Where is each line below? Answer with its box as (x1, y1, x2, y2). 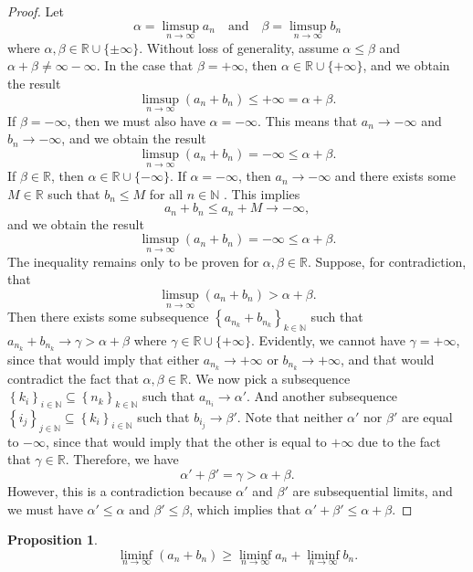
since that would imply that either (7, 349, 200, 368)
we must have (7, 499, 83, 518)
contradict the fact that (7, 368, 139, 387)
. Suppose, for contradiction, (308, 251, 467, 270)
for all (149, 184, 184, 203)
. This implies (223, 184, 300, 203)
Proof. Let (7, 2, 64, 20)
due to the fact (358, 431, 441, 450)
